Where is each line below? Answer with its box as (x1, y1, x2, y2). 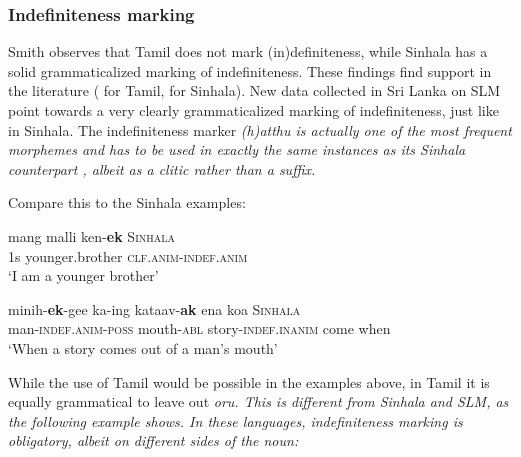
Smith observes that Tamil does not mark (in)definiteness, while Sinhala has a (8, 41, 488, 62)
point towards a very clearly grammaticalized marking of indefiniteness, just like (8, 100, 499, 120)
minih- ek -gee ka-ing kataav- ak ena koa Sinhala (8, 298, 301, 319)
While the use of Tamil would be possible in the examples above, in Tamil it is (8, 371, 490, 392)
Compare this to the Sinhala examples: (8, 192, 246, 213)
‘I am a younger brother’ (8, 265, 159, 286)
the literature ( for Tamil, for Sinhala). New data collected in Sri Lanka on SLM (8, 80, 501, 101)
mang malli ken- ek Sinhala (8, 225, 175, 246)
